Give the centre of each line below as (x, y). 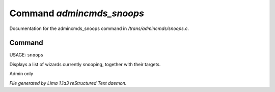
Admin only (21, 74)
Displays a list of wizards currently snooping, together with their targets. (85, 64)
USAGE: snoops (26, 55)
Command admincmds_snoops (77, 13)
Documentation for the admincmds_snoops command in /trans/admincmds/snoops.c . (99, 28)
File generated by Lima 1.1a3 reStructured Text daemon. (68, 83)
